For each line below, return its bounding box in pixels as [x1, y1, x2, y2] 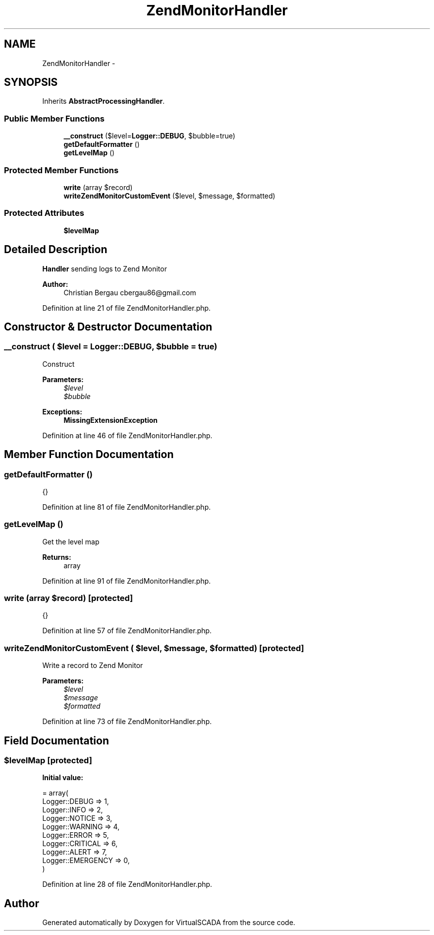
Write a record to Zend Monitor [42, 661, 143, 670]
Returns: [42, 552, 71, 561]
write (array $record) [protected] [4, 593, 133, 603]
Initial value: [42, 773, 83, 782]
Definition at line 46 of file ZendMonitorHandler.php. [42, 431, 213, 440]
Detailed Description [4, 243, 108, 256]
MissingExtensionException [63, 415, 158, 424]
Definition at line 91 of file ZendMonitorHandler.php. [42, 576, 211, 585]
